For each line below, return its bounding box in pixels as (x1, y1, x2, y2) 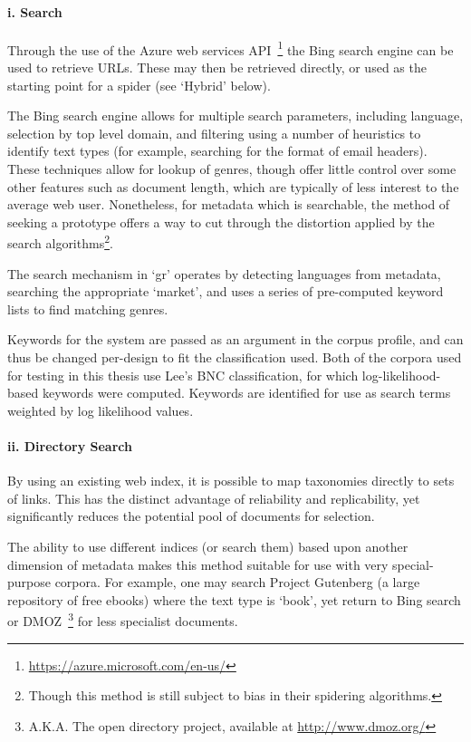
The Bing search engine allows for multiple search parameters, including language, (7, 106, 464, 125)
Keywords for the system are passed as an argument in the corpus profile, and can (7, 330, 464, 349)
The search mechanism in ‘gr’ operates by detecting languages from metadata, (7, 264, 441, 283)
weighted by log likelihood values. (7, 400, 194, 419)
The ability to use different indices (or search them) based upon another (7, 536, 409, 555)
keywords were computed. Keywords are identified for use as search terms (42, 383, 451, 402)
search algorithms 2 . (7, 231, 113, 253)
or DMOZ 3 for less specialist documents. (7, 609, 238, 630)
